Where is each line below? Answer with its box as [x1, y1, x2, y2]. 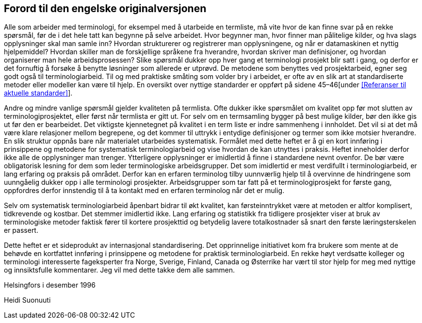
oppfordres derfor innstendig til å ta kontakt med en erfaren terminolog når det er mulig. [4, 186, 285, 195]
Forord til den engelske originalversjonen [4, 2, 207, 15]
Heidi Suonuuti [4, 296, 51, 305]
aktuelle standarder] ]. [4, 89, 73, 97]
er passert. [4, 226, 38, 235]
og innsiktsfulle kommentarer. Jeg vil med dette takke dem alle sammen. [4, 266, 235, 275]
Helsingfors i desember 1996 [4, 281, 96, 290]
